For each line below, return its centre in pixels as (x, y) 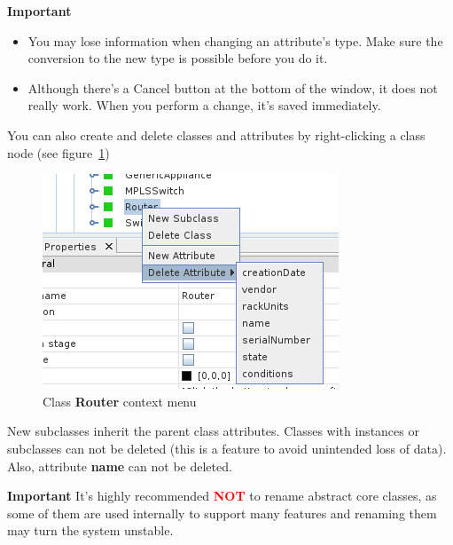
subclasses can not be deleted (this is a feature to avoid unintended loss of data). (227, 448)
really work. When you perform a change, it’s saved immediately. (204, 105)
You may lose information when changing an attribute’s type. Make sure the (235, 40)
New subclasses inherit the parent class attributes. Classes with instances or (213, 431)
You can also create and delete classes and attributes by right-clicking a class (216, 134)
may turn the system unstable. (90, 530)
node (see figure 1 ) (59, 152)
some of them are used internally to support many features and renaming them (222, 513)
